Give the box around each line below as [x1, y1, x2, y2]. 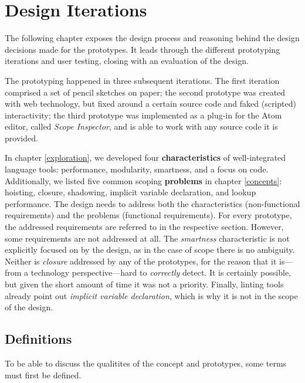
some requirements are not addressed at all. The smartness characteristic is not [5, 232, 290, 244]
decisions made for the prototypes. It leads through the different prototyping [5, 43, 280, 55]
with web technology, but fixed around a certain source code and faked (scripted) [5, 97, 296, 110]
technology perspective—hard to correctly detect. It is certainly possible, [30, 266, 291, 279]
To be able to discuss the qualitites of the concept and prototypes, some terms [5, 357, 287, 369]
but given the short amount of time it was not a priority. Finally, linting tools [5, 278, 284, 290]
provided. [5, 131, 38, 144]
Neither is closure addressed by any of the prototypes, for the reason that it [5, 255, 277, 267]
